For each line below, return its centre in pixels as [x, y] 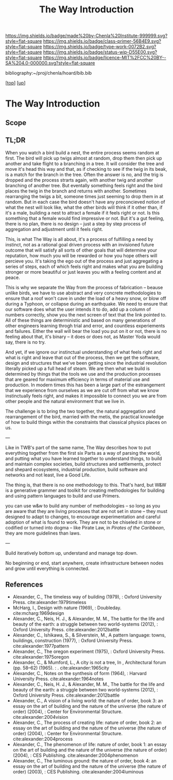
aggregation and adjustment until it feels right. [54, 229]
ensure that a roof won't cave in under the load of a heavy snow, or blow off [86, 298]
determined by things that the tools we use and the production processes [83, 374]
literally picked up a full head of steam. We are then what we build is [78, 368]
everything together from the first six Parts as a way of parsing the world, [83, 453]
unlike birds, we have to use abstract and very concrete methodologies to [83, 293]
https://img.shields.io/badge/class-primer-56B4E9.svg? [102, 41]
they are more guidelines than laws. [43, 533]
